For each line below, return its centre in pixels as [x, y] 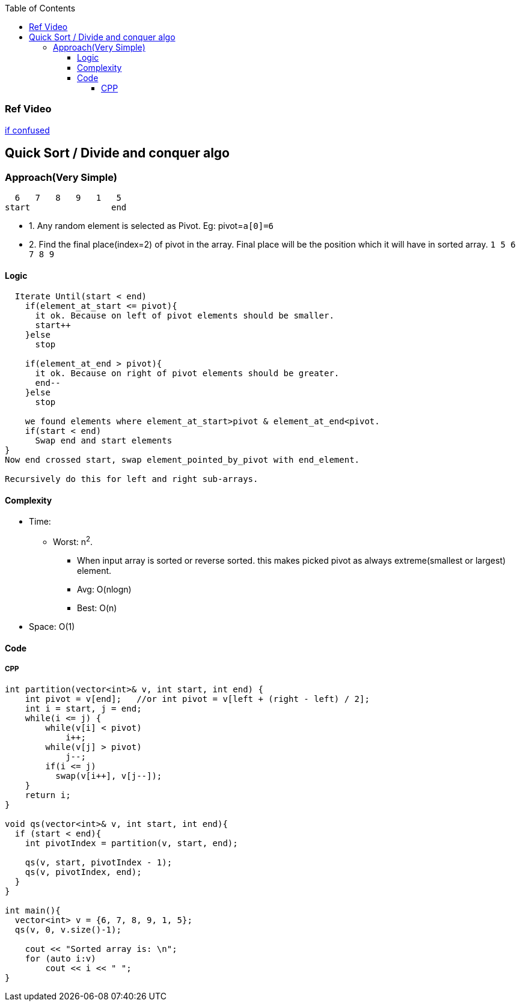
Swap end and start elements [104, 441]
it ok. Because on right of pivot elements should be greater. [187, 373]
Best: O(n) [97, 608]
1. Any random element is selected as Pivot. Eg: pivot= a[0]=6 [151, 225]
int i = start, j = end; [83, 709]
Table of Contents [40, 8]
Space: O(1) [52, 627]
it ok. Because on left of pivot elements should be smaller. [185, 316]
